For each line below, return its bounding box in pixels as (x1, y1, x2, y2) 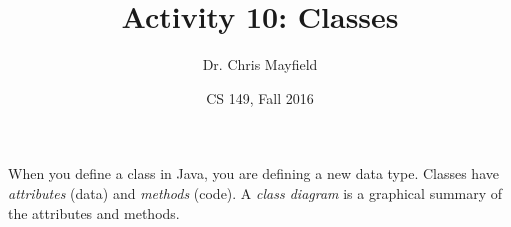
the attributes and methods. (8, 202, 180, 223)
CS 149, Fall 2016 (206, 87, 314, 108)
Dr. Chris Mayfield (202, 54, 318, 75)
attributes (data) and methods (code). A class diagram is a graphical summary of (8, 182, 503, 203)
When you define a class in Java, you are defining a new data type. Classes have (8, 163, 499, 184)
